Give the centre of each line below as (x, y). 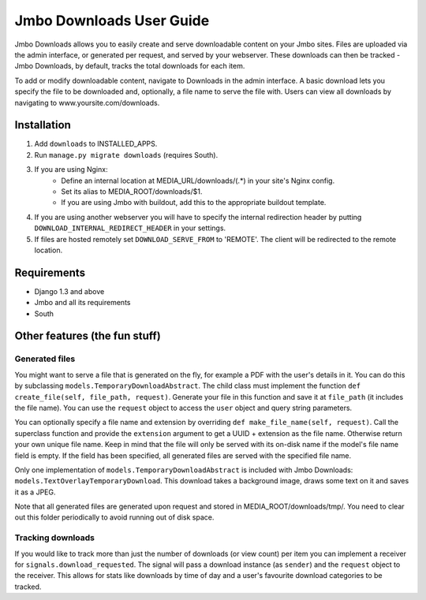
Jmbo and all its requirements (82, 303)
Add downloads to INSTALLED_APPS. (96, 144)
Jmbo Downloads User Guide (112, 20)
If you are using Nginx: (71, 170)
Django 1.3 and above (69, 291)
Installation (43, 125)
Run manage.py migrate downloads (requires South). (126, 155)
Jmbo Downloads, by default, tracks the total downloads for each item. (130, 66)
